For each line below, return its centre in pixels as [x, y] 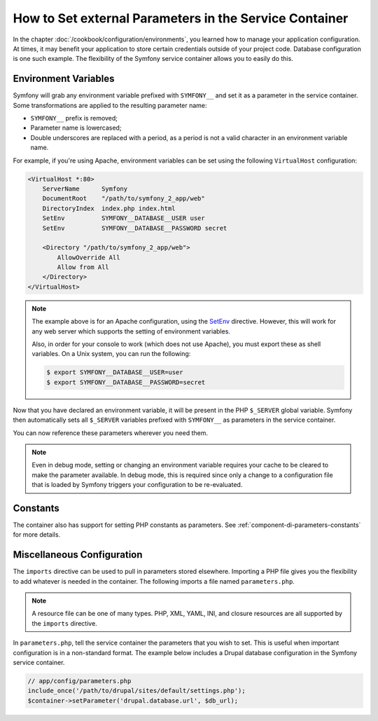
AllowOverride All [89, 257]
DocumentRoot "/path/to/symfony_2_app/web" [124, 199]
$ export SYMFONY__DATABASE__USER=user [115, 372]
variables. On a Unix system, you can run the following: [111, 354]
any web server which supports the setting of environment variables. [131, 331]
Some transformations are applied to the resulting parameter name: [110, 105]
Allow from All [83, 267]
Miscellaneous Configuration [78, 555]
